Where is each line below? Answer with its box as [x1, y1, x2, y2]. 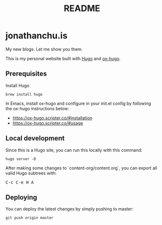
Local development [5, 134, 65, 143]
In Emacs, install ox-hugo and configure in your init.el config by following [5, 100, 151, 106]
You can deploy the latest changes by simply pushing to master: [5, 206, 133, 212]
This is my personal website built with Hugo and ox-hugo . [5, 55, 121, 61]
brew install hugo [5, 92, 43, 97]
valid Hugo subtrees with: [5, 170, 57, 176]
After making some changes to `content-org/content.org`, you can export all [5, 165, 157, 171]
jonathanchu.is [5, 30, 67, 41]
